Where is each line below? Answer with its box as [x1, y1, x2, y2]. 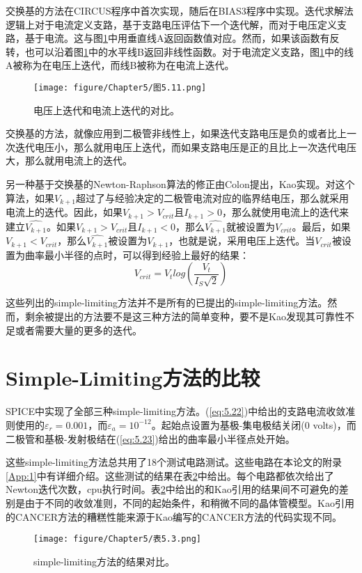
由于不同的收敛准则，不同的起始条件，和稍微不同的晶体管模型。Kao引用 [24, 495, 354, 510]
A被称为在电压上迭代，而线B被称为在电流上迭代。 [6, 58, 235, 72]
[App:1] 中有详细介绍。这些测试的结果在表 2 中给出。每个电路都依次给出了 [6, 468, 334, 482]
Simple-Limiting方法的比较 [6, 363, 260, 392]
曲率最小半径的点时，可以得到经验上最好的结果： [24, 247, 249, 262]
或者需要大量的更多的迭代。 [15, 322, 142, 337]
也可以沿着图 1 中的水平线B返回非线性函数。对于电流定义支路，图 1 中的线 [24, 44, 354, 58]
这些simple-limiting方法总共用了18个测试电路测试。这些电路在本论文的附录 [6, 455, 343, 469]
